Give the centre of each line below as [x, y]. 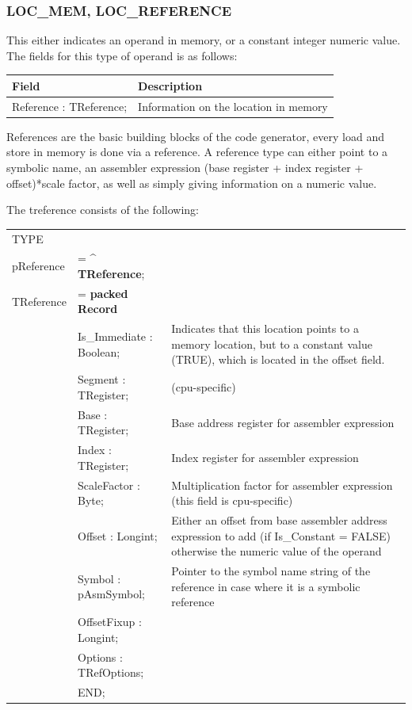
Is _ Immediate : [115, 336]
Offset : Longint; [118, 535]
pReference [38, 266]
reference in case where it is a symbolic [266, 586]
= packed [103, 293]
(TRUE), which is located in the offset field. [278, 359]
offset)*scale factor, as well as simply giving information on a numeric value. [192, 183]
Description [170, 85]
